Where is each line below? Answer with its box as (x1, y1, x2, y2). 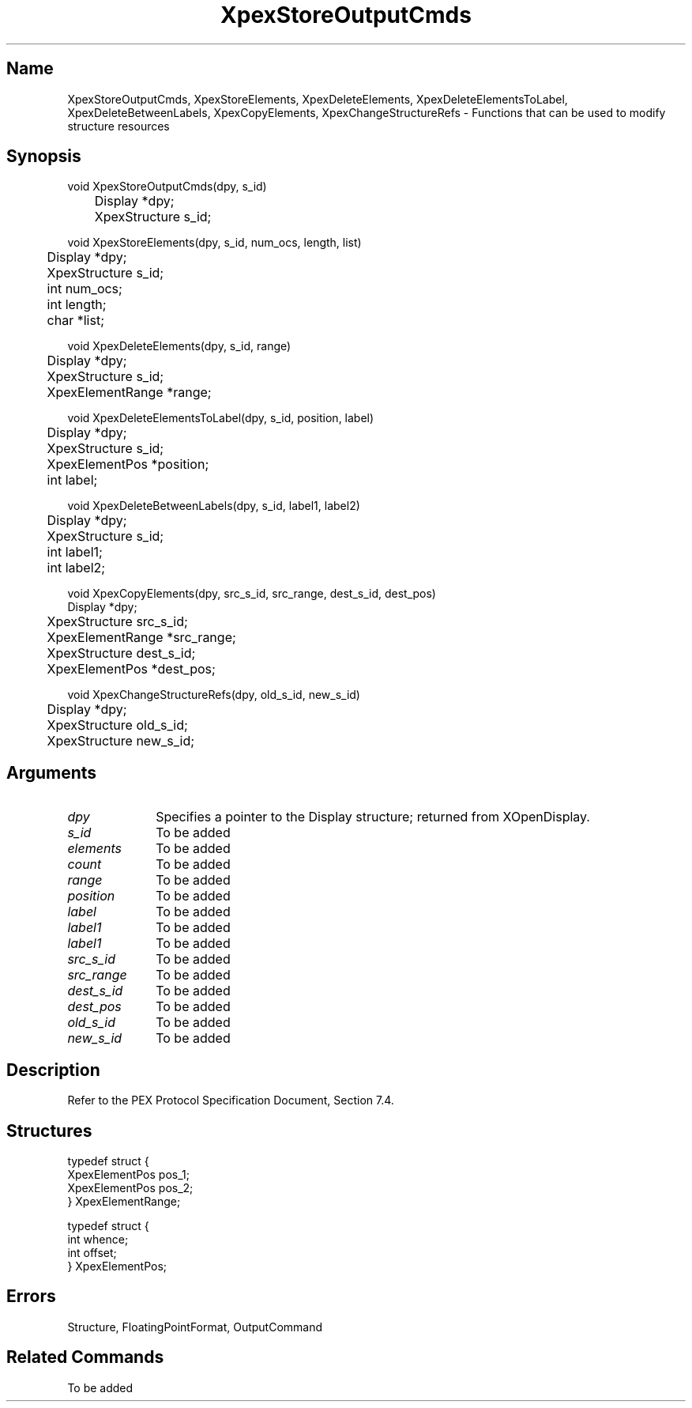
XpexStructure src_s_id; (47, 613, 188, 630)
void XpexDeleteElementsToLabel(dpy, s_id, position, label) (67, 411, 374, 425)
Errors (6, 1286, 56, 1307)
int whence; (67, 1232, 129, 1246)
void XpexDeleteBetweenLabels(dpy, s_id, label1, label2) (67, 499, 360, 513)
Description (6, 1059, 100, 1080)
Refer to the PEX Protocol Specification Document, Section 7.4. (67, 1093, 394, 1108)
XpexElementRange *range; (47, 384, 212, 401)
